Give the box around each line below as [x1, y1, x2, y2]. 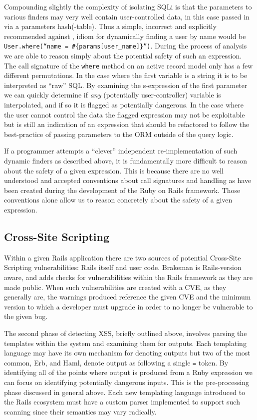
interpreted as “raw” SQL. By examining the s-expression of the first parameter [4, 79, 248, 90]
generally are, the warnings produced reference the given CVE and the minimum [4, 291, 251, 302]
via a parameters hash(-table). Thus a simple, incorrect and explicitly [4, 21, 217, 31]
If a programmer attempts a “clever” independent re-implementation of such [4, 145, 238, 156]
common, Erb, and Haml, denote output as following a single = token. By [4, 357, 229, 367]
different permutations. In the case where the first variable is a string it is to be [4, 70, 248, 80]
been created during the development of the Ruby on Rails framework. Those [4, 184, 241, 195]
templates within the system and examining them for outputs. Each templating [4, 337, 247, 348]
